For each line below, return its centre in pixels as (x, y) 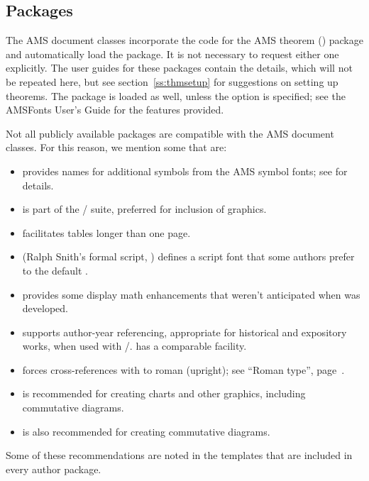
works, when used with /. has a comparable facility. (134, 346)
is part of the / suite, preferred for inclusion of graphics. (144, 209)
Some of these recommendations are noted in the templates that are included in (179, 455)
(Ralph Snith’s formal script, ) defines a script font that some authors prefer (188, 256)
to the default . (55, 270)
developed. (45, 308)
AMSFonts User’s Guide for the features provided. (115, 110)
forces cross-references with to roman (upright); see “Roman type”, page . (183, 369)
